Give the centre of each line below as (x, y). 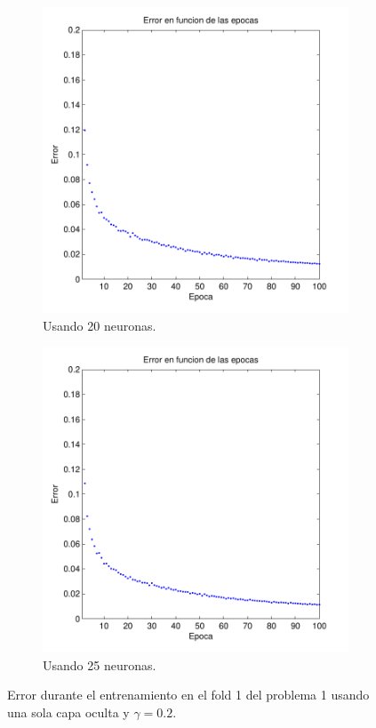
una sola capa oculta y (68, 712)
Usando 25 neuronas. (100, 664)
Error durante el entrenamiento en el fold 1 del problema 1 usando (188, 695)
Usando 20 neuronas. (100, 325)
